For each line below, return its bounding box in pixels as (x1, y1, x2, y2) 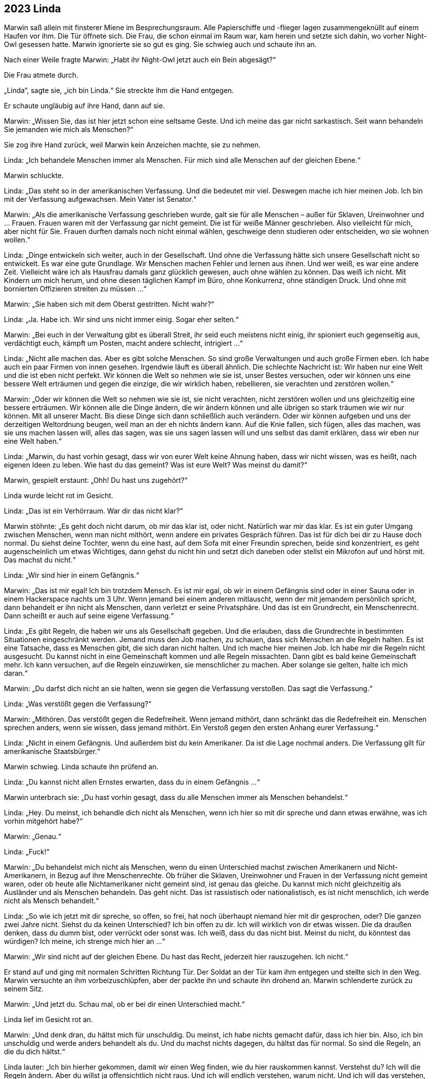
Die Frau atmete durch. (4, 71, 79, 80)
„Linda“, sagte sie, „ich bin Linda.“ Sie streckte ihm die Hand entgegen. (4, 86, 234, 95)
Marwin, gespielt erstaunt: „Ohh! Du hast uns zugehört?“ (4, 476, 188, 485)
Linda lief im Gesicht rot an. (4, 1015, 93, 1024)
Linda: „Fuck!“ (4, 847, 49, 856)
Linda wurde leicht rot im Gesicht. (4, 491, 113, 500)
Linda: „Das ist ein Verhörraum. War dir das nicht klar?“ (4, 507, 183, 516)
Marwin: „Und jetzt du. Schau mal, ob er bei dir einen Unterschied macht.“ (4, 1000, 245, 1009)
